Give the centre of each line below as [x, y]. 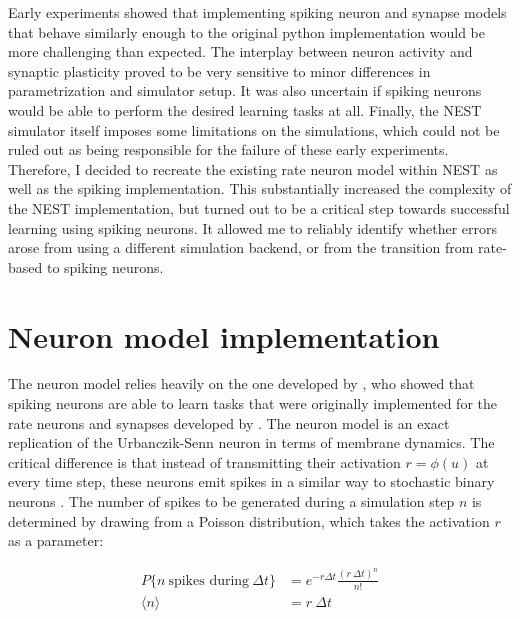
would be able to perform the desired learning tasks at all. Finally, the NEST [245, 109]
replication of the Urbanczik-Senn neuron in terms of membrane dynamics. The [251, 442]
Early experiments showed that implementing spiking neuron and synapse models [257, 12]
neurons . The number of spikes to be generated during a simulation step [231, 501]
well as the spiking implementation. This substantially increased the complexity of [260, 188]
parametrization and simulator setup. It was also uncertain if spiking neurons [245, 90]
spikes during [209, 580]
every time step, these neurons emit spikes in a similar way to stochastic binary [251, 481]
